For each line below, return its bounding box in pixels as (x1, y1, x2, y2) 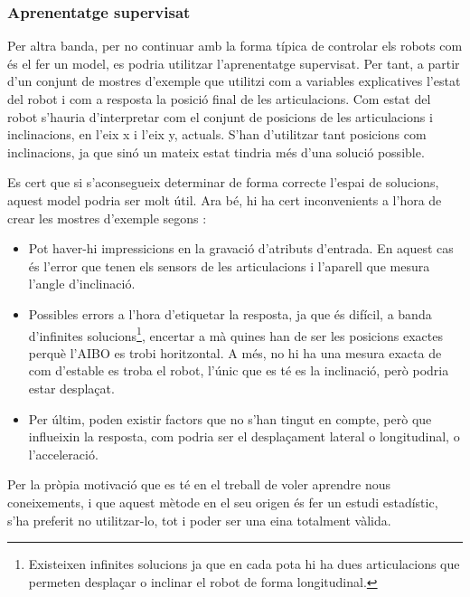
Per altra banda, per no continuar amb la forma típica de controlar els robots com (7, 36, 463, 55)
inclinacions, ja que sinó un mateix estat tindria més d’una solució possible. (7, 142, 425, 161)
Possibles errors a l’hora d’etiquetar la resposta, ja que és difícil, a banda (28, 304, 432, 323)
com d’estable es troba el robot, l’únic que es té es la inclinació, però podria (28, 361, 449, 380)
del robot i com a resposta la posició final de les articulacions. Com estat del (7, 90, 431, 108)
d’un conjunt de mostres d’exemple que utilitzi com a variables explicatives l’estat (7, 71, 461, 90)
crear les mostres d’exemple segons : (7, 208, 207, 227)
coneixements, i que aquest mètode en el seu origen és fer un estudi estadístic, (7, 492, 438, 511)
